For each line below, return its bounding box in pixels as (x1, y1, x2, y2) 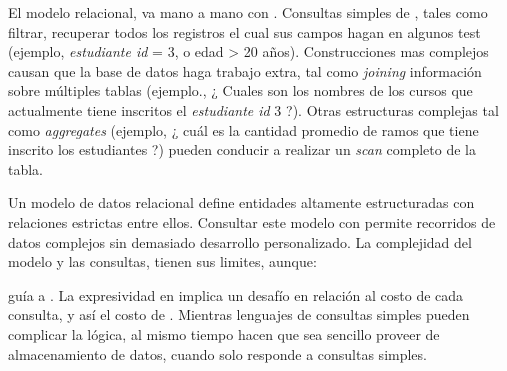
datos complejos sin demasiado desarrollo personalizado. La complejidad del (8, 231, 472, 252)
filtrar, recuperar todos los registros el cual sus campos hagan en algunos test (8, 21, 481, 42)
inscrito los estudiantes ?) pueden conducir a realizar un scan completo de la (8, 139, 476, 160)
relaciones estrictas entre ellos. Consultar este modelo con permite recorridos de (8, 211, 496, 232)
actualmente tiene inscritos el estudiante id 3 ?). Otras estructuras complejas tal (8, 99, 499, 120)
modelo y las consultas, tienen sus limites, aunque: (8, 251, 317, 272)
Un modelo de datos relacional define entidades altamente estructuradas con (8, 192, 475, 213)
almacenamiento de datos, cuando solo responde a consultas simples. (8, 343, 427, 364)
